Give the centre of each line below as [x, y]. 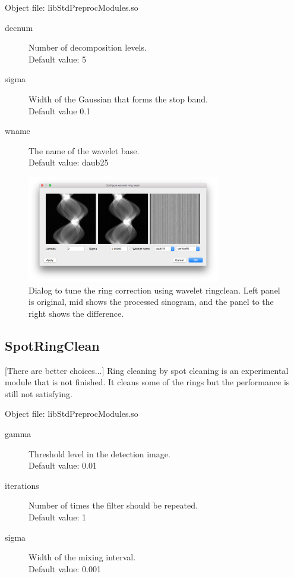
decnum [19, 27]
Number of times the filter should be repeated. [113, 505]
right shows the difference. [76, 313]
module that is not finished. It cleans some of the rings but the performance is [147, 382]
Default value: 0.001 [65, 568]
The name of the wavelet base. [84, 150]
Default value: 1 [58, 517]
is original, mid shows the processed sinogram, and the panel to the [151, 302]
